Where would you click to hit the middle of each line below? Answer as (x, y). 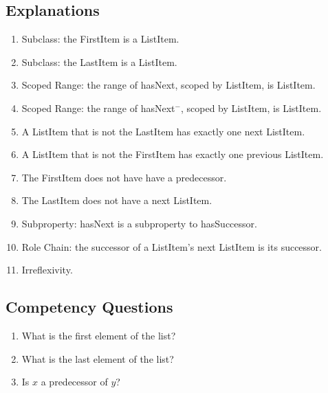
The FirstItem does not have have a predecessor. (124, 177)
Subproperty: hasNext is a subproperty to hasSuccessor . (139, 223)
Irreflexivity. (47, 270)
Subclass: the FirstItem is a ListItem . (100, 39)
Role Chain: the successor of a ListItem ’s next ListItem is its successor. (172, 246)
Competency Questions (89, 307)
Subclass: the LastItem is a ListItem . (99, 61)
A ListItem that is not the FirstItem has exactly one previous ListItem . (173, 154)
